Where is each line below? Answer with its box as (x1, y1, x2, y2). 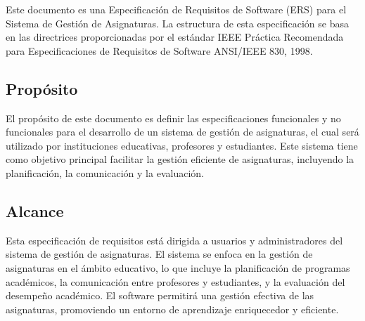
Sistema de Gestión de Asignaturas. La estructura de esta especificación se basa (6, 15, 349, 30)
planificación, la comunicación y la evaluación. (6, 165, 204, 180)
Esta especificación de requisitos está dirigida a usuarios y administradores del (6, 232, 343, 247)
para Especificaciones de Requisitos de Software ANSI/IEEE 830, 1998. (6, 43, 313, 58)
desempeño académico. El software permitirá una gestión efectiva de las (6, 288, 314, 303)
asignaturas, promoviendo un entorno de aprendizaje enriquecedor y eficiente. (6, 301, 339, 316)
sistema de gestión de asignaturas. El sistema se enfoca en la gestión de (6, 247, 313, 261)
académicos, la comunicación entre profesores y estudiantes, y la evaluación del (6, 274, 345, 289)
